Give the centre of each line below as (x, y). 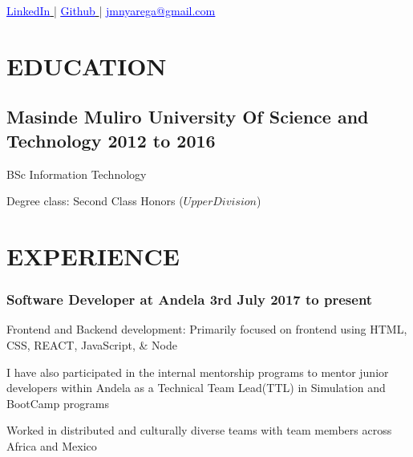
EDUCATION (87, 65)
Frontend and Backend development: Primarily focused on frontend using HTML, (207, 329)
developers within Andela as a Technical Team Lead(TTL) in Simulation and (196, 388)
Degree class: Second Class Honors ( (95, 201)
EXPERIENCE (93, 255)
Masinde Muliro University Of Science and (188, 117)
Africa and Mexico (52, 445)
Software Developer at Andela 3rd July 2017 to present (190, 299)
